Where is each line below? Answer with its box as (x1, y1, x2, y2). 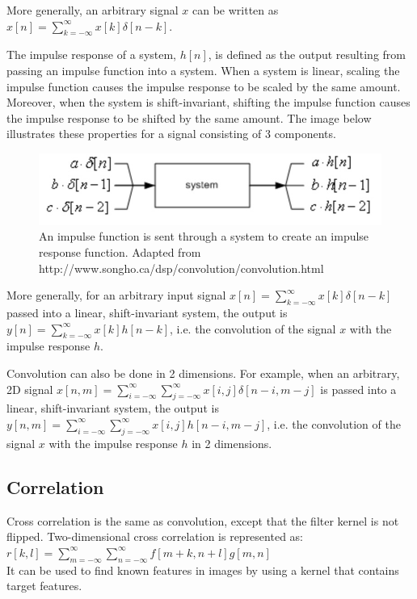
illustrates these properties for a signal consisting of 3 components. (6, 125, 336, 142)
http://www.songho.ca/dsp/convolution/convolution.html (39, 259, 324, 276)
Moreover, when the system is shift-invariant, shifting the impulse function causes (6, 94, 411, 111)
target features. (6, 577, 82, 594)
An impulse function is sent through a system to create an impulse (39, 228, 369, 245)
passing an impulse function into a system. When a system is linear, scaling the (6, 61, 400, 78)
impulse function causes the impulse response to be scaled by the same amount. (6, 77, 401, 94)
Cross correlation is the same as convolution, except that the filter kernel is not (6, 512, 399, 529)
